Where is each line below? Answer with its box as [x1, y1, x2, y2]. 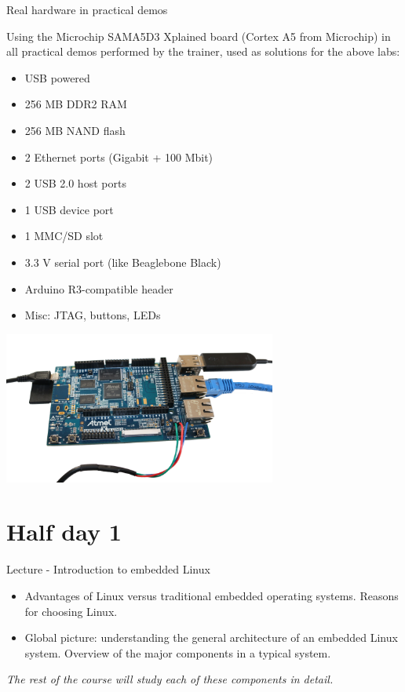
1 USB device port [24, 201, 114, 217]
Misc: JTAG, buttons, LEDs [24, 307, 161, 323]
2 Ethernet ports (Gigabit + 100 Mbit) [24, 148, 213, 165]
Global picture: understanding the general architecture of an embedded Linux [24, 629, 398, 646]
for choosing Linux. [24, 603, 118, 619]
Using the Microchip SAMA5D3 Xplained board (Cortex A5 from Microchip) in [6, 27, 391, 44]
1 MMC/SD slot [24, 228, 104, 244]
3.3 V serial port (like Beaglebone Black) [24, 253, 221, 270]
